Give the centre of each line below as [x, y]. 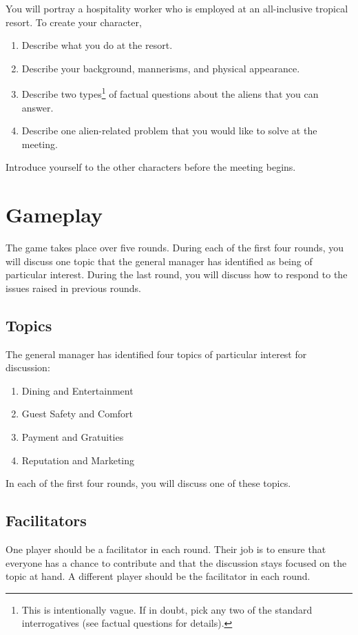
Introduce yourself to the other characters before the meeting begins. [151, 167]
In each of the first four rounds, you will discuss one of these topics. [148, 483]
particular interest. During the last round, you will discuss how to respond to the [177, 274]
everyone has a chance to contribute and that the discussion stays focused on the [176, 562]
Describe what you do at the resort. [97, 45]
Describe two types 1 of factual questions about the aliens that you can [170, 93]
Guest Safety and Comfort [77, 414]
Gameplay [54, 215]
